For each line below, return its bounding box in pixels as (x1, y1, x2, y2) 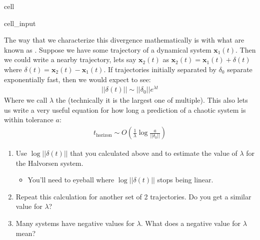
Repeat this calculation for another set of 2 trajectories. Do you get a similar (15, 191, 251, 201)
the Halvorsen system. (15, 157, 83, 168)
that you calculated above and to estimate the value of (70, 148, 237, 158)
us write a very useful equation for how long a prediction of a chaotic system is (4, 104, 246, 115)
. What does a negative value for (140, 218, 241, 228)
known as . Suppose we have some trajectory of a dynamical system (4, 44, 211, 55)
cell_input (4, 18, 36, 28)
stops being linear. (157, 174, 213, 185)
